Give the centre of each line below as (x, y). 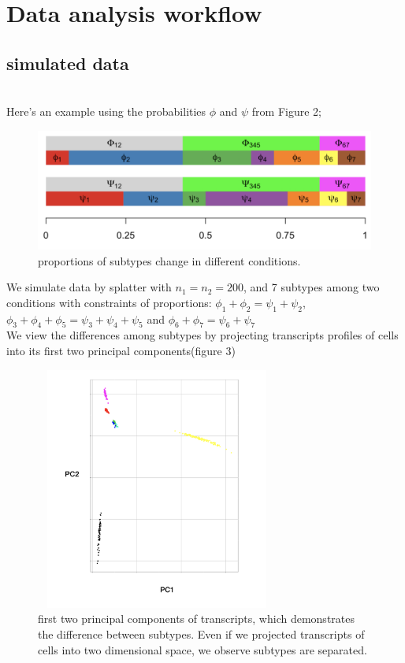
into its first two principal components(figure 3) (121, 350)
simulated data (68, 63)
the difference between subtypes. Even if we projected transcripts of (201, 634)
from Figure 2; (286, 111)
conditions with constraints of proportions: (109, 302)
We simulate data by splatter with (89, 287)
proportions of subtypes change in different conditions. (169, 260)
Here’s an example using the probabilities (106, 111)
